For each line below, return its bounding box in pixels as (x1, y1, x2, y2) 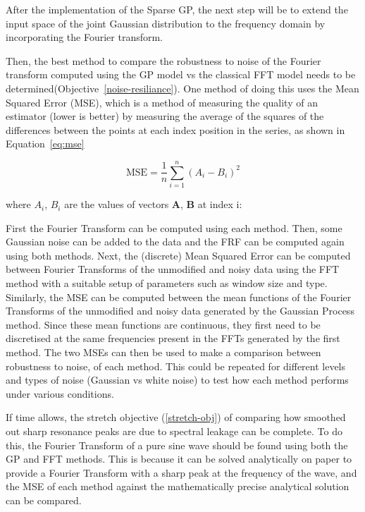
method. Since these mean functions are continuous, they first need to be (6, 317, 321, 331)
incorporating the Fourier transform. (6, 30, 163, 44)
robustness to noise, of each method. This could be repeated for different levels (6, 358, 346, 373)
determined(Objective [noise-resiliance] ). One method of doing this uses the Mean (6, 80, 359, 95)
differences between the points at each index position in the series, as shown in (6, 122, 345, 137)
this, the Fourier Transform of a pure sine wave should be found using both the (6, 437, 348, 452)
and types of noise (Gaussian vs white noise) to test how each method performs (6, 372, 349, 387)
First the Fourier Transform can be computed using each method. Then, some (6, 220, 342, 235)
